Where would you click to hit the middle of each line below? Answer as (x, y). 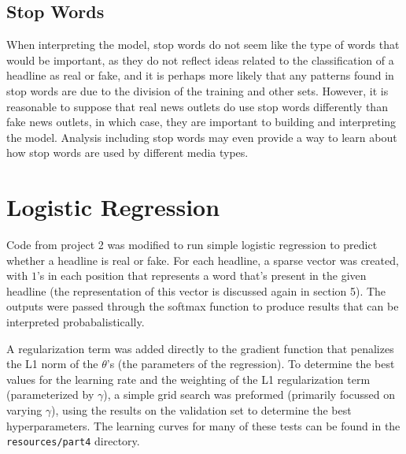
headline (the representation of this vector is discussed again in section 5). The (196, 290)
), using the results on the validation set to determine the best (201, 410)
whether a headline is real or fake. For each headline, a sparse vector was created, (203, 260)
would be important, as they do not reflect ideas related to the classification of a (200, 60)
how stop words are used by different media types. (127, 153)
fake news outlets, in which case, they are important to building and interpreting (201, 122)
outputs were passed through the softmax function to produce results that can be (203, 306)
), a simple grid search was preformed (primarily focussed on (249, 394)
